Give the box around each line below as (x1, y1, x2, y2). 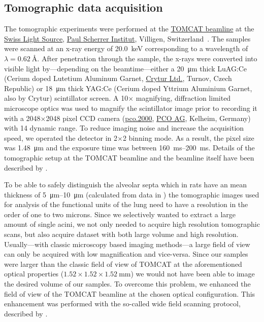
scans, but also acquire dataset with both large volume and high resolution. (4, 229, 239, 239)
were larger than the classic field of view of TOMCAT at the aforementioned (4, 258, 242, 269)
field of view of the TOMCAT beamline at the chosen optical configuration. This (4, 288, 255, 299)
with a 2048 (4, 112, 41, 123)
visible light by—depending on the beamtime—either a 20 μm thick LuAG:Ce (4, 63, 247, 73)
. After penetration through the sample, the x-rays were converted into (37, 53, 257, 63)
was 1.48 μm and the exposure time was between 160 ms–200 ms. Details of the (4, 142, 255, 153)
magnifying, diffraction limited (136, 93, 231, 103)
